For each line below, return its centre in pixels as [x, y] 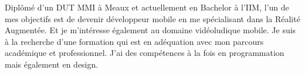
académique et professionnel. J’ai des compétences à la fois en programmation [145, 53]
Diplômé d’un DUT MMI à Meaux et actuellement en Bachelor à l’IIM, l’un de [147, 7]
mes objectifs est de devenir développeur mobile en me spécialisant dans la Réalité [152, 18]
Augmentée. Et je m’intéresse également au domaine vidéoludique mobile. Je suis [150, 30]
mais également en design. [52, 64]
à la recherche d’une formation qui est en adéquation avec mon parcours [134, 41]
